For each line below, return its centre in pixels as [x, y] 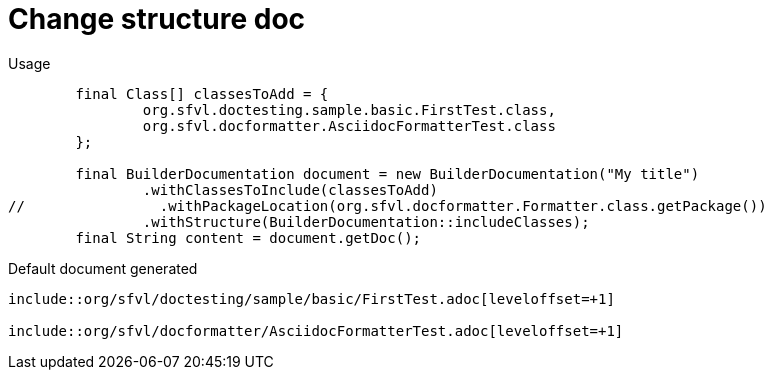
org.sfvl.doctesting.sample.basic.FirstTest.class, [349, 109]
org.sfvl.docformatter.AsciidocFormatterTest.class [349, 125]
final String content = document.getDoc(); [248, 237]
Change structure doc [157, 19]
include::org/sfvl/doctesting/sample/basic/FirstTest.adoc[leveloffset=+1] [311, 298]
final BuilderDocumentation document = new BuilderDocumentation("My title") [387, 173]
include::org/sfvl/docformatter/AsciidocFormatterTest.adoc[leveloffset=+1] [316, 330]
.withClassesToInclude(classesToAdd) [290, 189]
